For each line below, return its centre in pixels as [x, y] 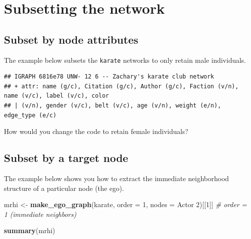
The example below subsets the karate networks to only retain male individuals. [125, 60]
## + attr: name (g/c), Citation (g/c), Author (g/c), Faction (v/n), [121, 86]
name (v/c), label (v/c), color [57, 96]
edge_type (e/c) [30, 115]
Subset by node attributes [71, 39]
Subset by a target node [66, 158]
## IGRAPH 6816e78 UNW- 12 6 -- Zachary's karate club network [109, 77]
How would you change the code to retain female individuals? [96, 131]
